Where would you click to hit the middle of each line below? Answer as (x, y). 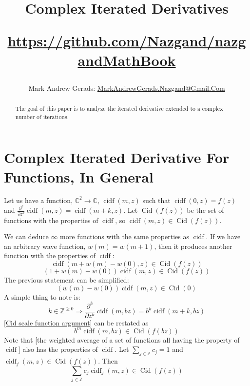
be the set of (205, 210)
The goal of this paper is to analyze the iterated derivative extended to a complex (119, 109)
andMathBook (127, 60)
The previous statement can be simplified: (67, 279)
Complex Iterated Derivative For (117, 157)
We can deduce (26, 236)
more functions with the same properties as (125, 236)
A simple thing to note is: (42, 296)
